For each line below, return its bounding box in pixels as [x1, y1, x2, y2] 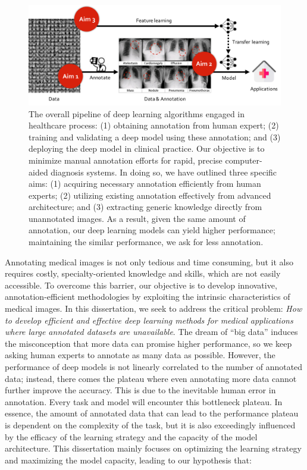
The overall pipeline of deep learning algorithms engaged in [29, 107, 245, 120]
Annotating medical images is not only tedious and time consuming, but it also [5, 255, 293, 268]
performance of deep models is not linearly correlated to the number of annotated [5, 361, 303, 372]
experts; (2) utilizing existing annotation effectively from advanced [29, 189, 271, 201]
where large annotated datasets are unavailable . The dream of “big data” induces [5, 325, 298, 338]
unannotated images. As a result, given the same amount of [29, 212, 246, 224]
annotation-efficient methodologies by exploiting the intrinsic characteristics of [5, 290, 290, 303]
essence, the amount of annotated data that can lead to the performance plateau [5, 407, 299, 419]
